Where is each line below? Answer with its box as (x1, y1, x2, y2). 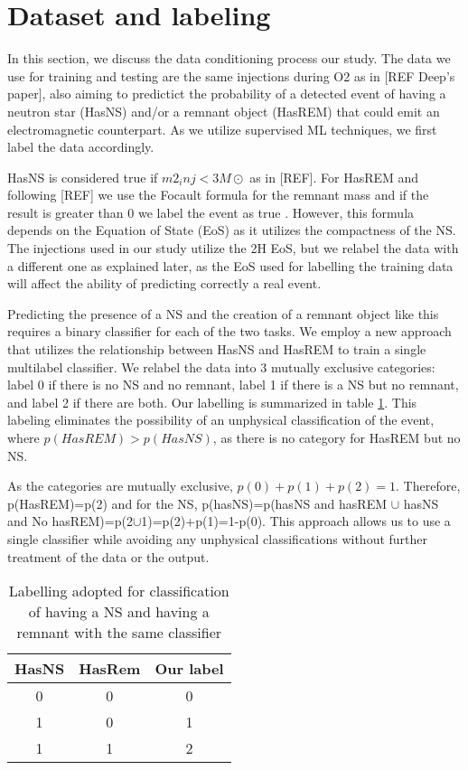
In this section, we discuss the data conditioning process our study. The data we (7, 49, 451, 68)
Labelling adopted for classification (8, 580, 229, 602)
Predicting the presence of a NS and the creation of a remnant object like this (7, 304, 439, 323)
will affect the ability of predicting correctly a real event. (7, 274, 322, 293)
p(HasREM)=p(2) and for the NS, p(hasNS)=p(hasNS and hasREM (7, 493, 388, 512)
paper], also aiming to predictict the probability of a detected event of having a (7, 84, 446, 103)
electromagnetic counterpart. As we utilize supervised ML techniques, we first (7, 119, 437, 138)
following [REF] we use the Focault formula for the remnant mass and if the (7, 185, 429, 204)
